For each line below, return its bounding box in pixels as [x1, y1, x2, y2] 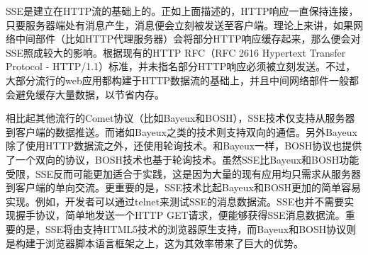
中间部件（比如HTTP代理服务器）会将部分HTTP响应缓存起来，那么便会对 [15, 31, 361, 46]
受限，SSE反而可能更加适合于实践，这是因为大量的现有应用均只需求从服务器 [6, 166, 362, 181]
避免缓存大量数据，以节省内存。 [15, 86, 165, 101]
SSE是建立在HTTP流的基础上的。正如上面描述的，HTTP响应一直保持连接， [6, 4, 359, 18]
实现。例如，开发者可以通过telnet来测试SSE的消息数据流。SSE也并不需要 [6, 193, 345, 208]
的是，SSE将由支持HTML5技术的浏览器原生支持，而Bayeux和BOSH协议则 [15, 221, 357, 236]
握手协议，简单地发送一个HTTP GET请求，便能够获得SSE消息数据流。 [15, 208, 345, 222]
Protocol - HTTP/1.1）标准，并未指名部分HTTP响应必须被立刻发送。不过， [6, 59, 356, 74]
